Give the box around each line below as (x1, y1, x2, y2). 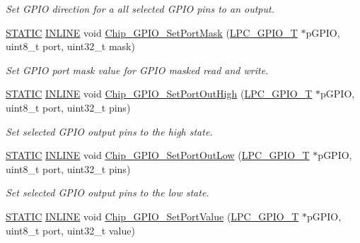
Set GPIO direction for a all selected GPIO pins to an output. (6, 1, 274, 16)
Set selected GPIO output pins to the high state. (6, 124, 213, 138)
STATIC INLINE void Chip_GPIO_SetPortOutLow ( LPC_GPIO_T (6, 148, 310, 162)
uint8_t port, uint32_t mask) (6, 39, 135, 54)
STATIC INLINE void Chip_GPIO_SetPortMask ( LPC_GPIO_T (6, 25, 298, 40)
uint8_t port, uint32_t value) (6, 223, 135, 237)
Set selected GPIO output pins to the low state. (6, 185, 209, 200)
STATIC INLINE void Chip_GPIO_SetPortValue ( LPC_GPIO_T (6, 208, 299, 223)
